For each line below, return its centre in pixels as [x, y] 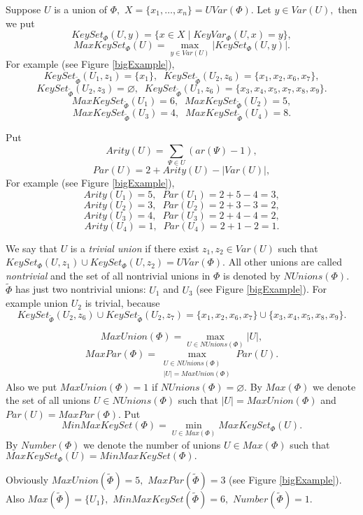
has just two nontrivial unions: [81, 289]
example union [37, 303]
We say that [31, 248]
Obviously [27, 480]
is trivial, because [122, 303]
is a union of [81, 9]
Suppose [23, 9]
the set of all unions [48, 400]
